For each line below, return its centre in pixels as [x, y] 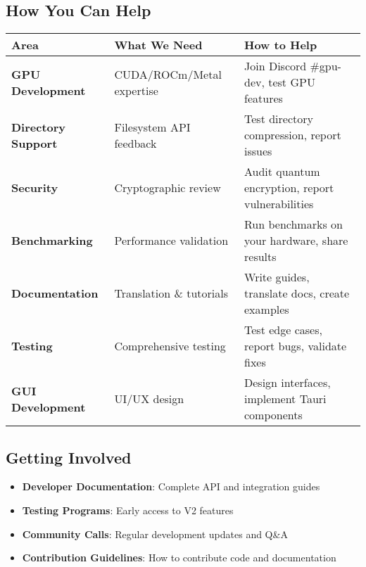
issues [258, 151]
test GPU [292, 82]
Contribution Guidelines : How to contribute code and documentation [179, 558]
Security [35, 188]
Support [34, 143]
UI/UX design [149, 399]
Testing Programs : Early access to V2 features [128, 510]
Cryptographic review [168, 188]
